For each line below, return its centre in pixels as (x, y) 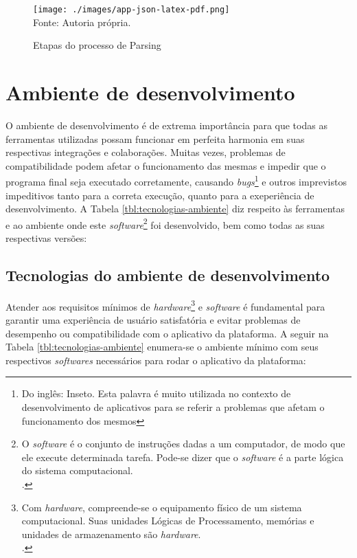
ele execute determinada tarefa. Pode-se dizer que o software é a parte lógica (183, 457)
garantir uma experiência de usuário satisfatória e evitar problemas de (153, 320)
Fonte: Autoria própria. (82, 22)
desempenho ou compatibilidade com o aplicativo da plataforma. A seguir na (167, 333)
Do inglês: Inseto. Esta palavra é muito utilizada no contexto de (156, 393)
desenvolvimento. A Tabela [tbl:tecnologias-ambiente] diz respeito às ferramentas (175, 209)
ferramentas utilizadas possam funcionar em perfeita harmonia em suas (155, 138)
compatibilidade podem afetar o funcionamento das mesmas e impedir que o (166, 165)
